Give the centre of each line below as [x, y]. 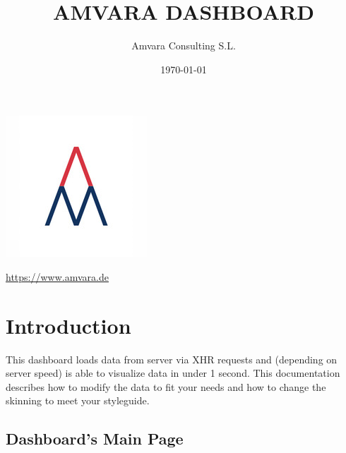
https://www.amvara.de [57, 276]
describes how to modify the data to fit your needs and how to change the [166, 386]
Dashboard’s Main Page [95, 439]
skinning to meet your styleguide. [78, 400]
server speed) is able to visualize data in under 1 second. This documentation [173, 373]
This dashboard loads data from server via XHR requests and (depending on [172, 359]
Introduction [68, 325]
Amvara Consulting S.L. [184, 46]
